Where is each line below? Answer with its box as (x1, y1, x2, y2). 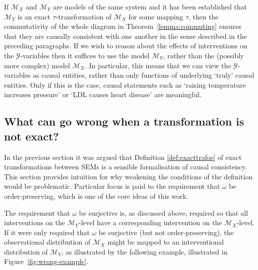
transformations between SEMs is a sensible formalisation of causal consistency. (4, 161, 247, 172)
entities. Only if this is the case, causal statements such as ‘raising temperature (4, 79, 246, 90)
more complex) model (4, 60, 70, 70)
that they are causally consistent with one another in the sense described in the (4, 30, 247, 41)
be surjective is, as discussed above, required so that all (79, 207, 248, 218)
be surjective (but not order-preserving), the (98, 227, 234, 237)
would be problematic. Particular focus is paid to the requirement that (4, 181, 220, 191)
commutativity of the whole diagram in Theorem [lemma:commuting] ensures (4, 21, 242, 31)
